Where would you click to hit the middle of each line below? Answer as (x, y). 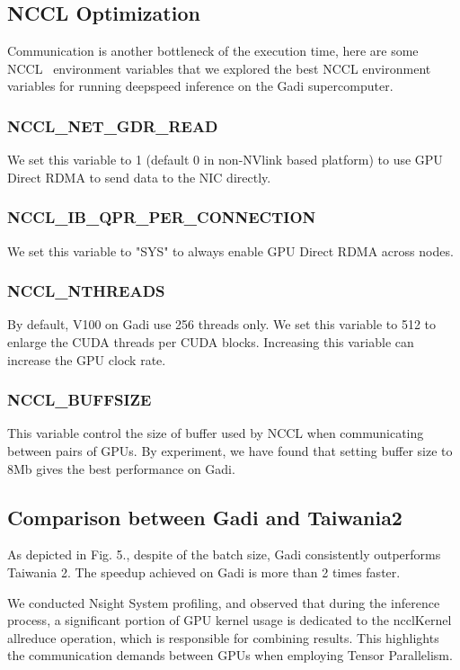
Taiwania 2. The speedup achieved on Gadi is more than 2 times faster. (204, 572)
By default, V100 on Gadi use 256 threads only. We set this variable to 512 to (222, 324)
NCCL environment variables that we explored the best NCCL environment (219, 68)
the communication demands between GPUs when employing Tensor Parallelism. (230, 655)
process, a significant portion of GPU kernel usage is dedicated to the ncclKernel (230, 620)
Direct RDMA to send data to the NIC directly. (139, 177)
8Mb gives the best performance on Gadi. (121, 468)
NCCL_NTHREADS (86, 291)
